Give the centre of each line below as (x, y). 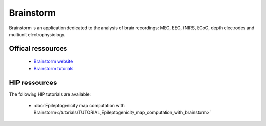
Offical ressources (38, 49)
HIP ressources (33, 82)
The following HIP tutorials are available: (50, 94)
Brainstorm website (53, 61)
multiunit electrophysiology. (37, 34)
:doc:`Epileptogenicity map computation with (79, 106)
